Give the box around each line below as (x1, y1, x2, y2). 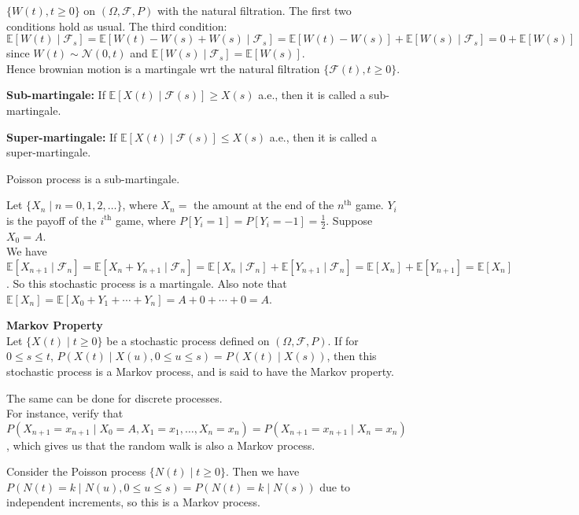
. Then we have (226, 463, 300, 480)
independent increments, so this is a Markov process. (6, 494, 260, 510)
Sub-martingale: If (6, 86, 105, 103)
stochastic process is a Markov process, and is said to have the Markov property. (6, 362, 394, 379)
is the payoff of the (6, 212, 97, 228)
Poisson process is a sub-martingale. (6, 170, 180, 186)
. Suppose (326, 212, 373, 228)
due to (319, 478, 351, 495)
